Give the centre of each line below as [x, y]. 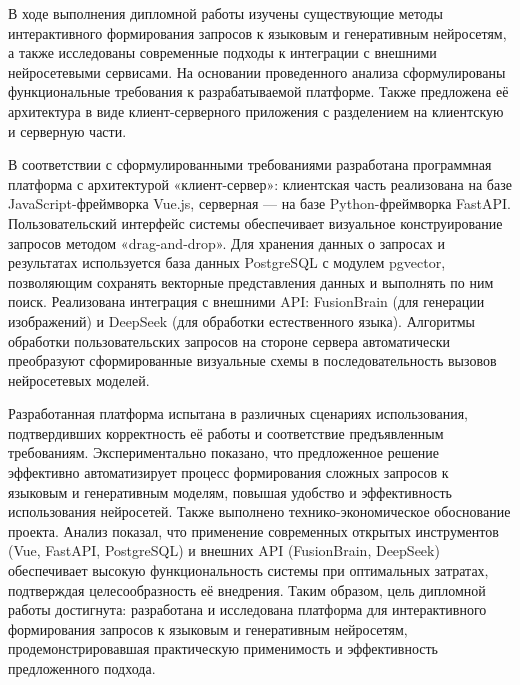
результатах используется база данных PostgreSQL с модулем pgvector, [227, 262]
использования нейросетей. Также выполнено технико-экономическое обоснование [259, 511]
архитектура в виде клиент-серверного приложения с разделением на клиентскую [256, 110]
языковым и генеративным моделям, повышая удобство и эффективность [230, 491]
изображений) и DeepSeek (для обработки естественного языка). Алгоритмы [242, 320]
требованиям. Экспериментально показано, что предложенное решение [224, 452]
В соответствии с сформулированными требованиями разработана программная [250, 164]
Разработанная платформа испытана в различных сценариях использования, [238, 413]
